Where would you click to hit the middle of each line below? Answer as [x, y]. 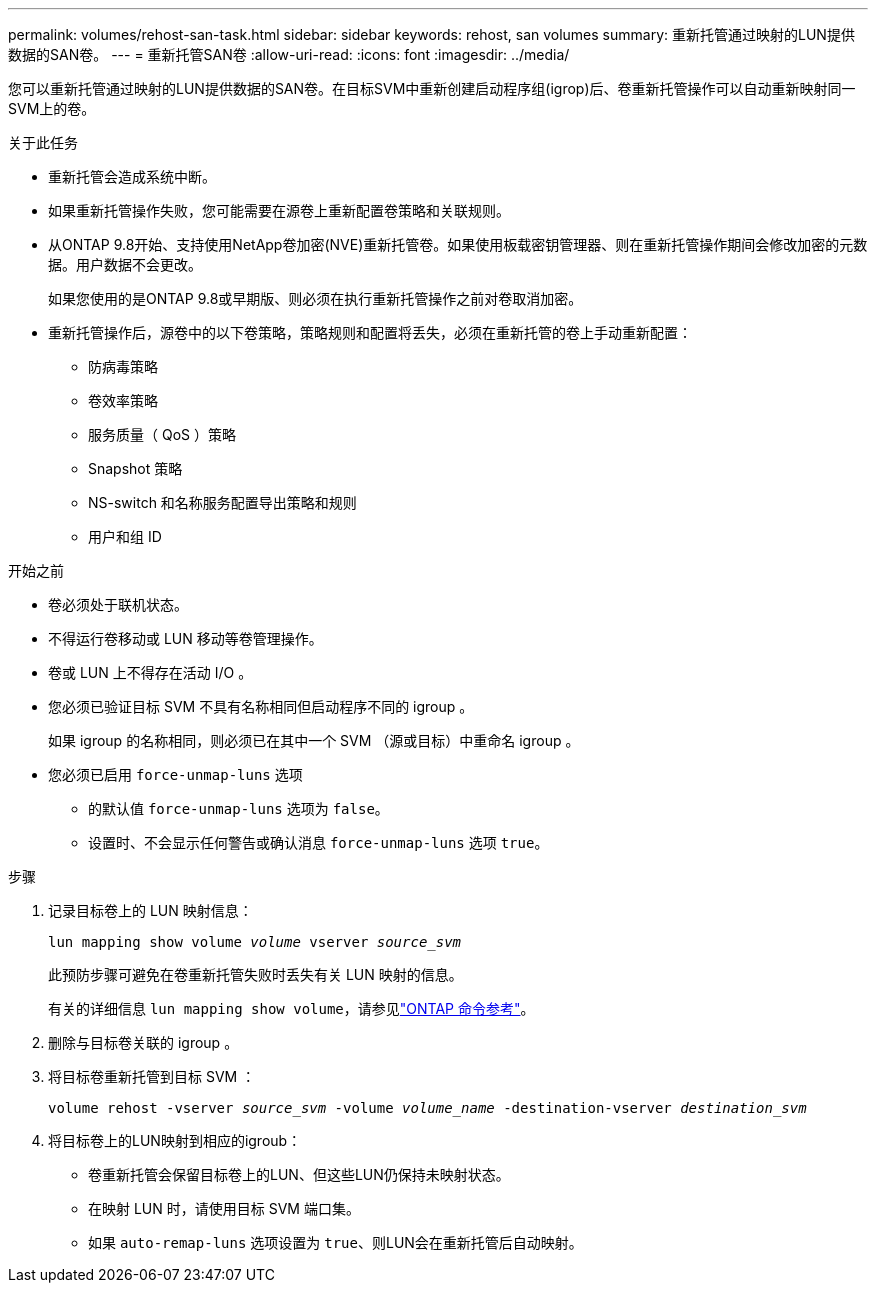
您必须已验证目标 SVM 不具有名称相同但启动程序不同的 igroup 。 [261, 706]
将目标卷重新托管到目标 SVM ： [152, 1076]
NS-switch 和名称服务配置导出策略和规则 [222, 502]
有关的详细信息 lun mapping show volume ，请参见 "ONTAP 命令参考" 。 [291, 1008]
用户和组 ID [125, 536]
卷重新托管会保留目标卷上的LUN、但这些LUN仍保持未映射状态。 [299, 1174]
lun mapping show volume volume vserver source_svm [255, 942]
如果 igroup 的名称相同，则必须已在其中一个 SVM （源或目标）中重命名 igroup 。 [314, 740]
